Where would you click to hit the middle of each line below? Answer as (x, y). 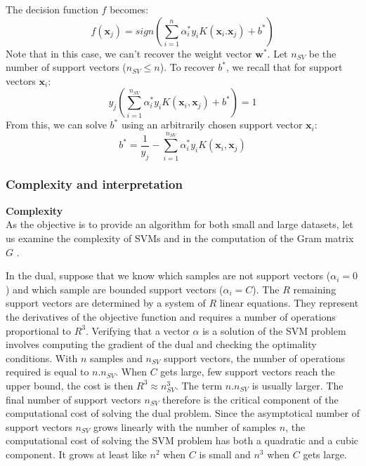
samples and (116, 358)
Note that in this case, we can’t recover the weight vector (129, 53)
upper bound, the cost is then (70, 385)
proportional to (39, 330)
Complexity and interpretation (94, 184)
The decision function (52, 9)
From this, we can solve (56, 125)
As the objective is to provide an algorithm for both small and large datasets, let (179, 224)
